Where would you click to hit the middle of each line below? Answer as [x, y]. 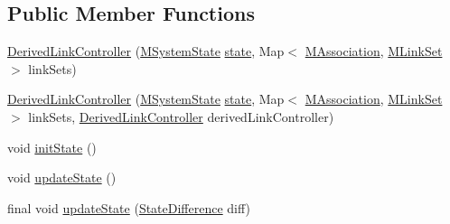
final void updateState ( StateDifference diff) [129, 207]
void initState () [52, 147]
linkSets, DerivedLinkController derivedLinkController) [181, 116]
